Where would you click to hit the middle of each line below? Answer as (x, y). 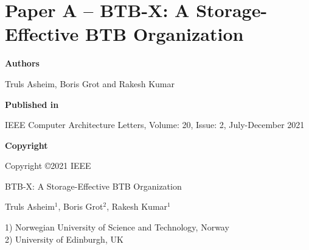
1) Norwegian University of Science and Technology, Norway (117, 227)
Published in (32, 104)
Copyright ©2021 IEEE (48, 166)
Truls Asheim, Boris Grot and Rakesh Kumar (90, 83)
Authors (22, 63)
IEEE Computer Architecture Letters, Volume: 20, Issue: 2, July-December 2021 (155, 125)
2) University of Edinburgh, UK (64, 239)
